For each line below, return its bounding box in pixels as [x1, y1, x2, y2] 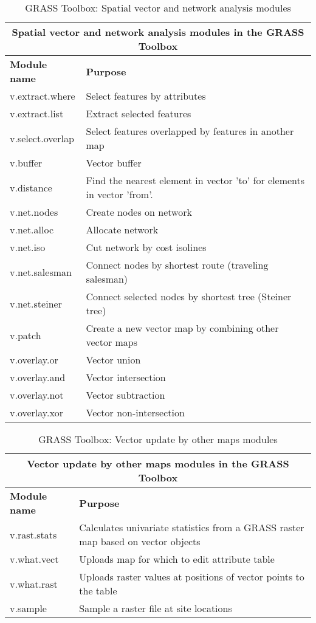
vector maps [86, 335, 138, 349]
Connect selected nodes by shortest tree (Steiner [86, 289, 292, 303]
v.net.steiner [10, 296, 62, 311]
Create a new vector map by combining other [86, 321, 279, 335]
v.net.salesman [10, 264, 72, 279]
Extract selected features [86, 106, 191, 120]
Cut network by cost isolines [86, 240, 207, 254]
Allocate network [86, 222, 159, 236]
